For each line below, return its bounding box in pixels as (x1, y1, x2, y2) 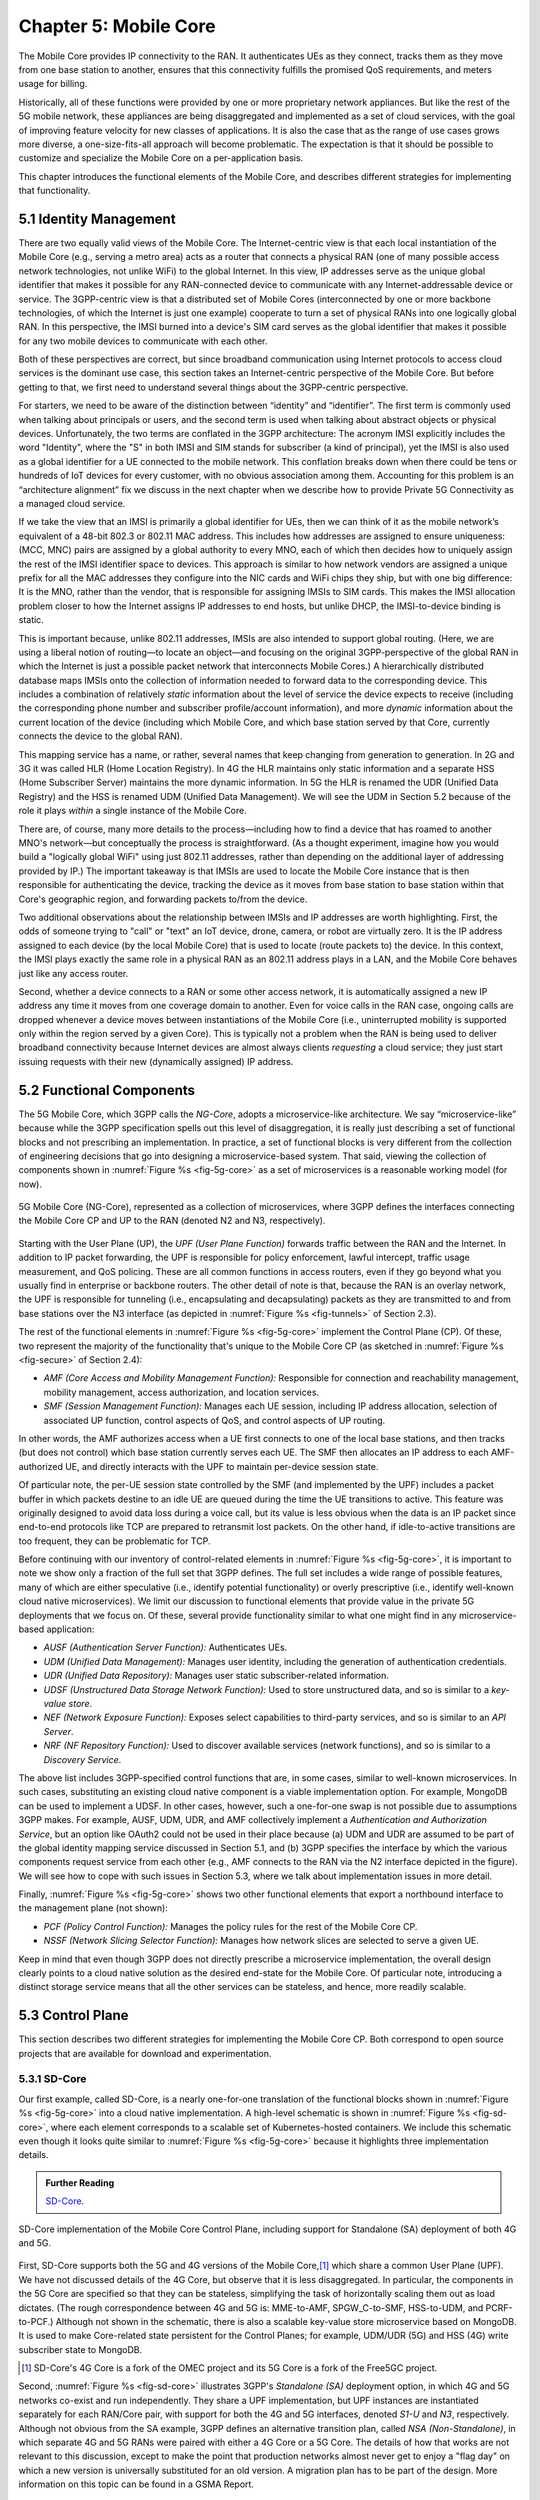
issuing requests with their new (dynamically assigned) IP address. (18, 1055, 294, 1067)
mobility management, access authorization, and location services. (43, 1386, 320, 1398)
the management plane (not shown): (18, 1902, 169, 1914)
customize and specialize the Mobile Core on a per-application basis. (18, 152, 304, 164)
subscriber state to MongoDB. (18, 2343, 143, 2355)
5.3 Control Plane (18, 2007, 129, 2024)
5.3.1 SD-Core (18, 2072, 87, 2086)
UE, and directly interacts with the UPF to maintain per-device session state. (65, 1460, 379, 1472)
